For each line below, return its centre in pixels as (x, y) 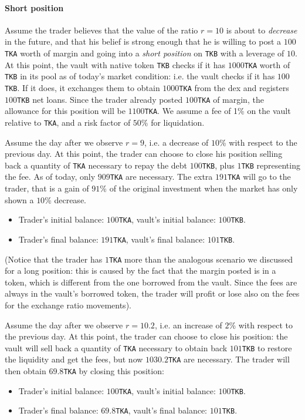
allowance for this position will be (65, 111)
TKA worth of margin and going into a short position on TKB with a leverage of (145, 53)
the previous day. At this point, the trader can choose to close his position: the (146, 336)
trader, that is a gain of (47, 188)
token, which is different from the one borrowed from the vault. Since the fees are (151, 282)
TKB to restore (267, 347)
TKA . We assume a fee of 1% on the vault (218, 111)
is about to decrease (262, 30)
